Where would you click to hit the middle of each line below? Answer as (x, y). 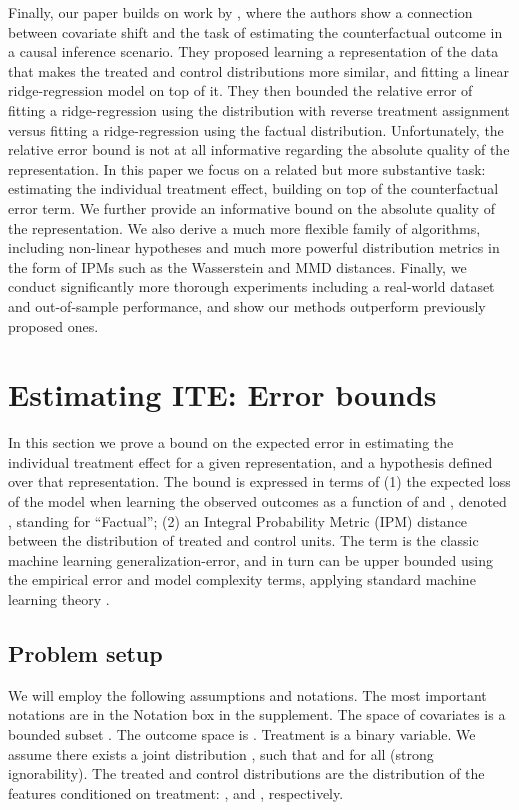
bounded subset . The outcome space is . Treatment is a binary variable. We (242, 733)
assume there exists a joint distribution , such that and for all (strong (221, 753)
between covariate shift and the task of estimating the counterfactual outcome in (255, 31)
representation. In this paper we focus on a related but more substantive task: (247, 168)
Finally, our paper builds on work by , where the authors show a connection (240, 12)
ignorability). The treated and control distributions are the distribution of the (246, 773)
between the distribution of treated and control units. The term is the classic (243, 540)
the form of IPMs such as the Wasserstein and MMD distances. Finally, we (237, 266)
